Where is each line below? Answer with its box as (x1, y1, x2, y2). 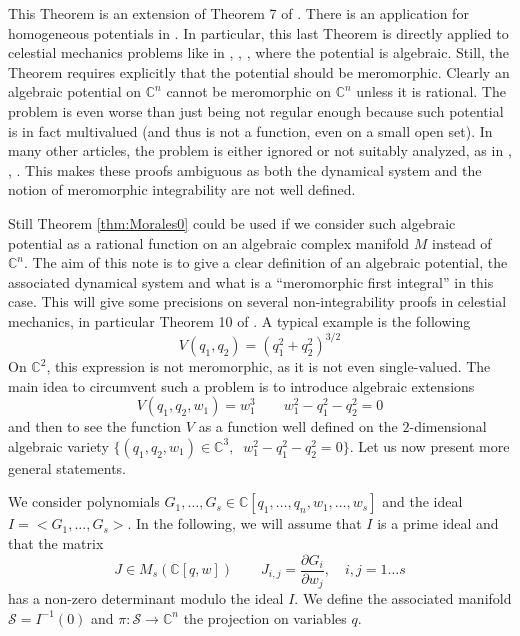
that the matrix (8, 532, 104, 553)
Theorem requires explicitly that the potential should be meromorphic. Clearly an (8, 61, 510, 82)
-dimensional (409, 416, 487, 437)
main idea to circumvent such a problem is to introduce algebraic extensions (8, 375, 475, 396)
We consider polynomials (8, 491, 160, 512)
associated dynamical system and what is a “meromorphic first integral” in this (8, 271, 494, 292)
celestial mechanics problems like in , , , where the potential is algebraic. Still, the (8, 42, 509, 63)
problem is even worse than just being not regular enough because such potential (8, 100, 504, 121)
